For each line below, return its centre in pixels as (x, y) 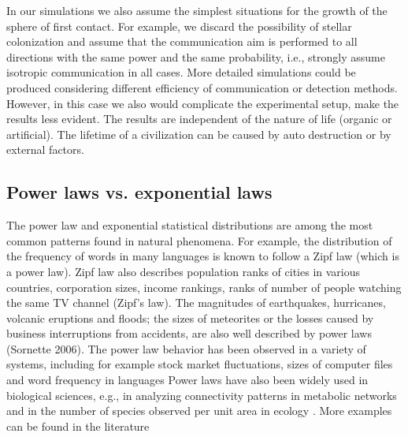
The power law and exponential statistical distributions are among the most (190, 225)
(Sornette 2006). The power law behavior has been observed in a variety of (186, 348)
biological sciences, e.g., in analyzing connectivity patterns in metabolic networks (202, 395)
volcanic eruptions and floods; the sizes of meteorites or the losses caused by (190, 317)
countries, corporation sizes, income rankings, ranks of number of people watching (204, 287)
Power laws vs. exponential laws (139, 192)
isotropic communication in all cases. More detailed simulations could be (181, 72)
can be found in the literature (78, 426)
